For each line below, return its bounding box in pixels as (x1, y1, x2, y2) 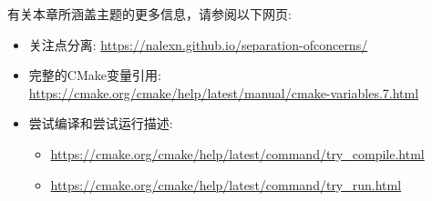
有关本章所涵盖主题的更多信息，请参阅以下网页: (7, 5, 292, 23)
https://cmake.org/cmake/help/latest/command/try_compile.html (50, 144, 425, 163)
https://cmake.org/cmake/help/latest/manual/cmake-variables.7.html (28, 83, 419, 102)
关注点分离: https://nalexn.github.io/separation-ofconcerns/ (28, 35, 368, 54)
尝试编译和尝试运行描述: (28, 114, 173, 133)
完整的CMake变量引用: (28, 65, 161, 85)
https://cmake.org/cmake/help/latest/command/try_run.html (50, 175, 402, 194)
